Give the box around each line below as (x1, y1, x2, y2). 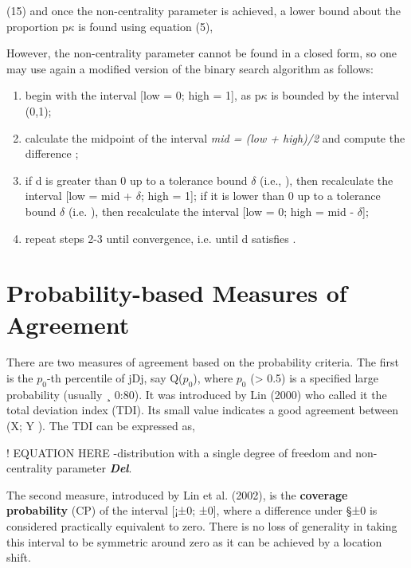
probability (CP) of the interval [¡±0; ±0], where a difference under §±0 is (6, 502, 378, 519)
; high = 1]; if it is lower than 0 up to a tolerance (140, 187, 381, 204)
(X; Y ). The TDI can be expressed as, (6, 417, 195, 434)
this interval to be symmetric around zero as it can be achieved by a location (6, 533, 382, 550)
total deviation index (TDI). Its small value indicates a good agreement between (6, 402, 398, 418)
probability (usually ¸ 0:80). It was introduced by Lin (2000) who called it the (6, 386, 387, 402)
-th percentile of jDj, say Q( (46, 370, 183, 386)
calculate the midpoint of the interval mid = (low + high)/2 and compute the (25, 129, 405, 146)
